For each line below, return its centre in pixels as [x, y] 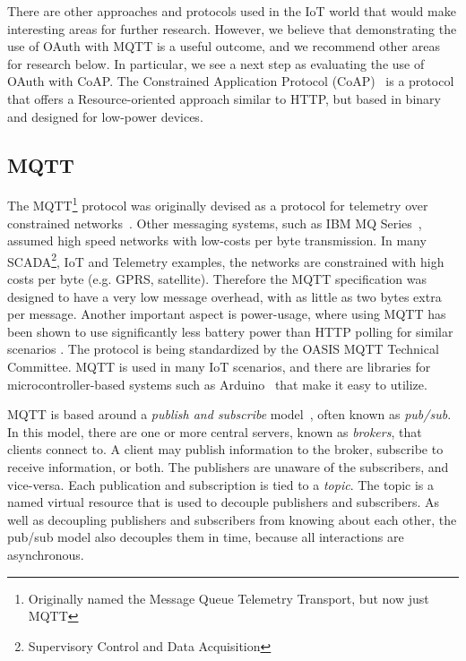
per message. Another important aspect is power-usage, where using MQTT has [227, 314]
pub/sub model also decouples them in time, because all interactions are [206, 537]
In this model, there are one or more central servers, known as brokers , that [215, 431]
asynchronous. [46, 554]
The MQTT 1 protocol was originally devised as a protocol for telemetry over [218, 204]
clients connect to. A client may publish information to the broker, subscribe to [225, 449]
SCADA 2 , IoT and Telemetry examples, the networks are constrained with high [226, 260]
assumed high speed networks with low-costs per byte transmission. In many [217, 240]
